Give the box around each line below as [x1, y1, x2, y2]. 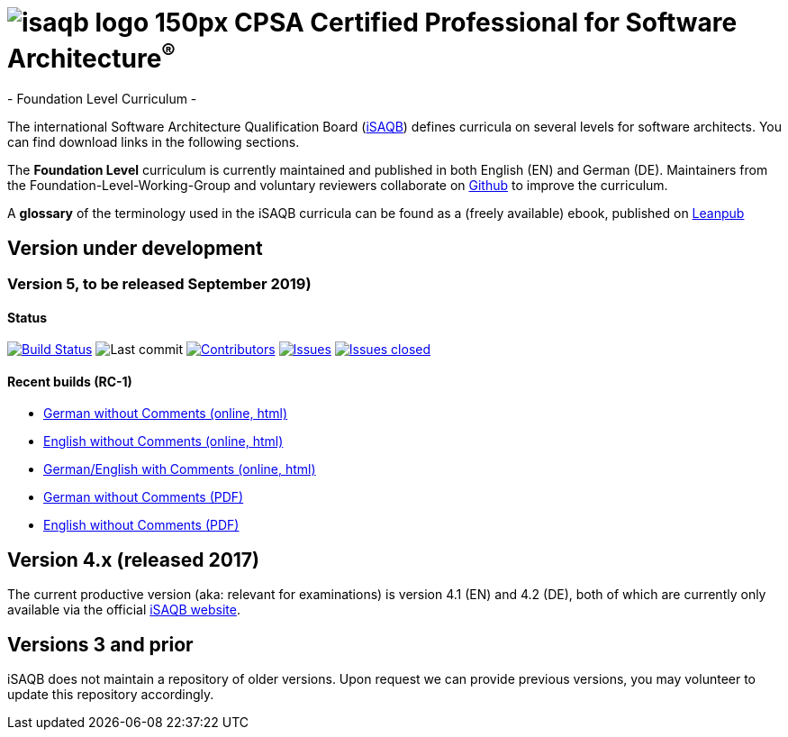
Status [7, 309, 48, 325]
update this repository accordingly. [7, 687, 214, 703]
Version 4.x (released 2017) [7, 548, 259, 571]
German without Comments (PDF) [43, 489, 244, 505]
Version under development [7, 236, 263, 259]
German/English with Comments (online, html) [43, 461, 316, 478]
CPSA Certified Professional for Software [234, 7, 738, 38]
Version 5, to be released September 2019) [7, 274, 312, 293]
